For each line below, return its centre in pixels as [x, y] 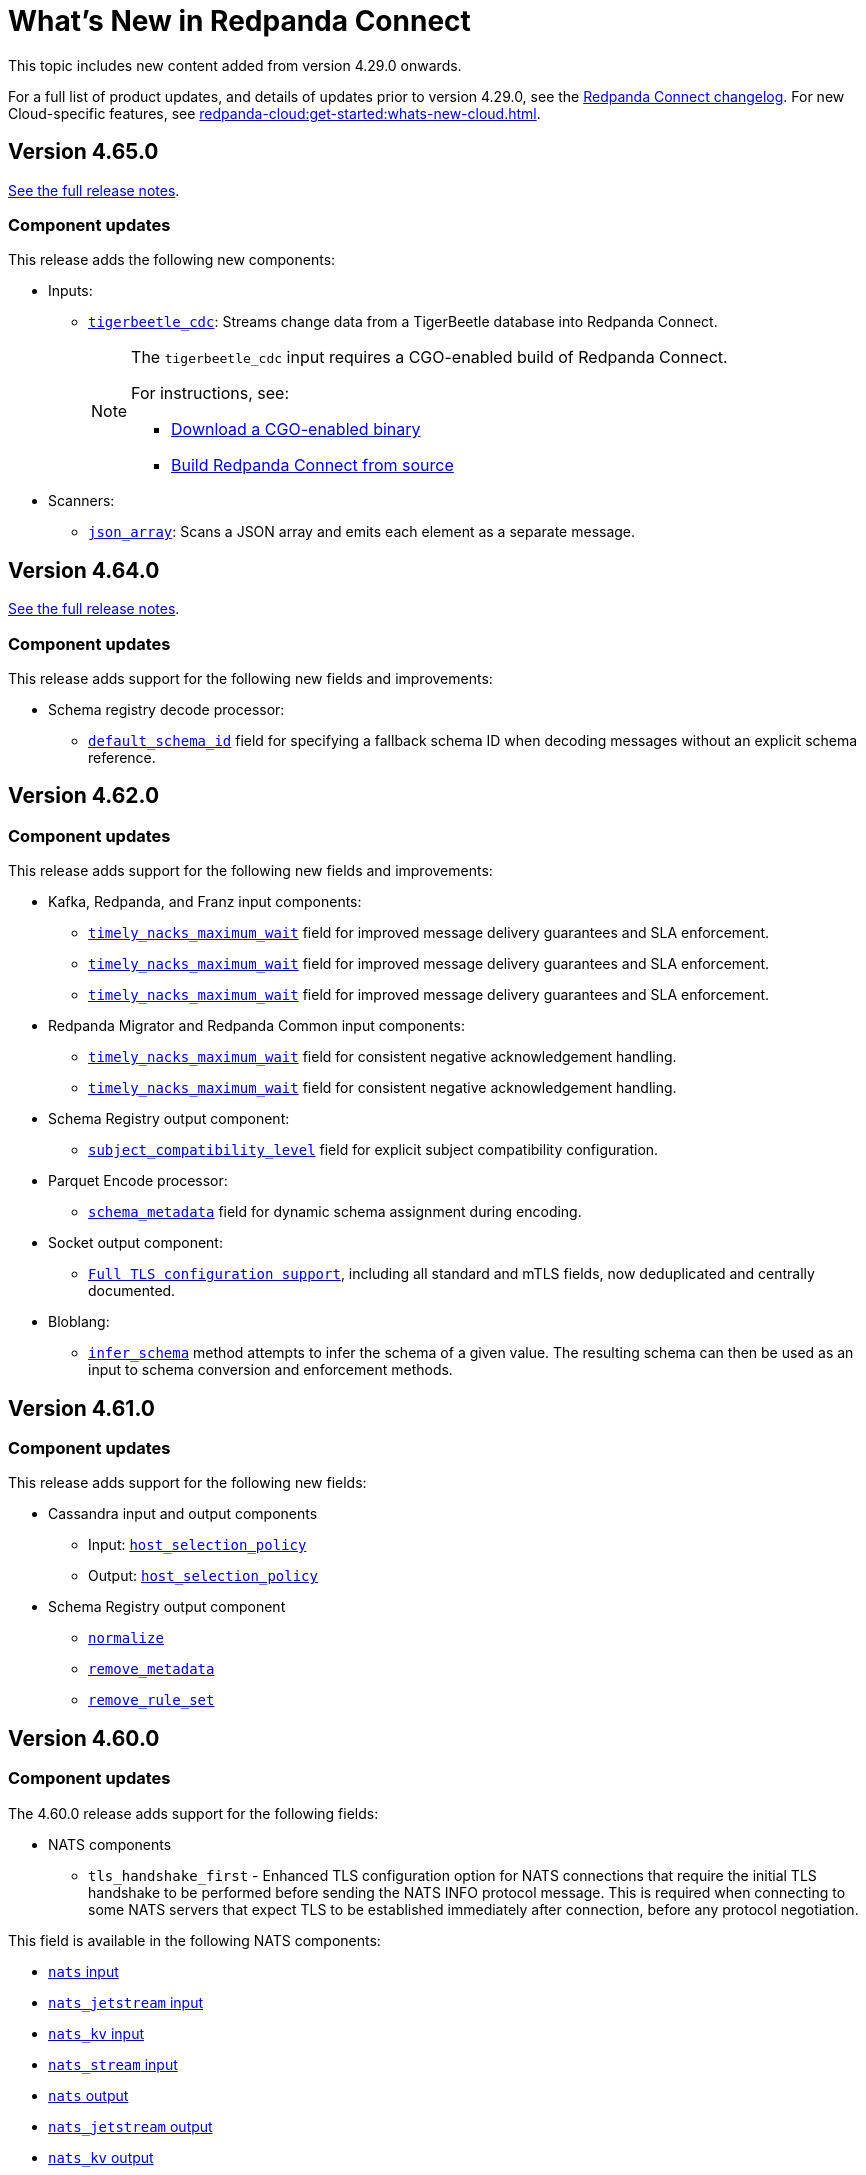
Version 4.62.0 [84, 796]
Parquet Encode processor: [138, 1181]
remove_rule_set [151, 1700]
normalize [126, 1638]
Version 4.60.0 [84, 1738]
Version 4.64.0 [84, 570]
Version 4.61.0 [81, 1408]
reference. [122, 757]
